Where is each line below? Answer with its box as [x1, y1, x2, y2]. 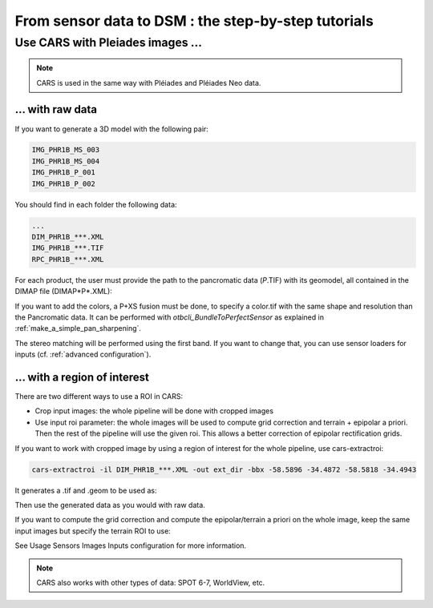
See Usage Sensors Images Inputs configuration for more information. [14, 541, 247, 550]
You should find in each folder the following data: [14, 199, 177, 209]
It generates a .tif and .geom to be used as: [14, 485, 157, 495]
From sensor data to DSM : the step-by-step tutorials [14, 12, 374, 30]
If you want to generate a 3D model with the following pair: [14, 124, 208, 134]
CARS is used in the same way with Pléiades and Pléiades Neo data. [36, 78, 261, 87]
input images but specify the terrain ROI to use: [14, 525, 172, 536]
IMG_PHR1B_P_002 [31, 179, 96, 188]
